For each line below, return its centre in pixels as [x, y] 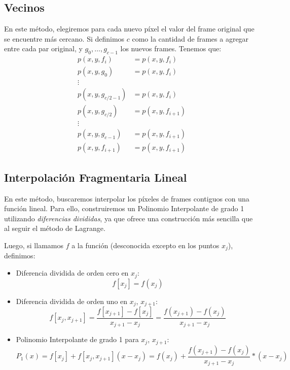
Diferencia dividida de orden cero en [72, 273]
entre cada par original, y [43, 48]
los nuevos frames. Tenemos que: [171, 48]
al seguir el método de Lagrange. [55, 228]
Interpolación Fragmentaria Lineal [96, 177]
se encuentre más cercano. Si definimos [64, 38]
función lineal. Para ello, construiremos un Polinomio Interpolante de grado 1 [124, 208]
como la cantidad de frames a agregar [190, 38]
